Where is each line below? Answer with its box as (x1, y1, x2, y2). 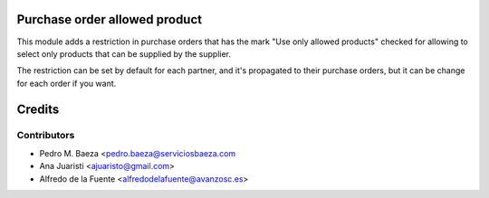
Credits (16, 101, 60, 117)
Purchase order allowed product (16, 12, 203, 27)
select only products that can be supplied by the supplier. (16, 48, 231, 59)
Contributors (16, 129, 75, 142)
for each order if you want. (16, 78, 117, 89)
